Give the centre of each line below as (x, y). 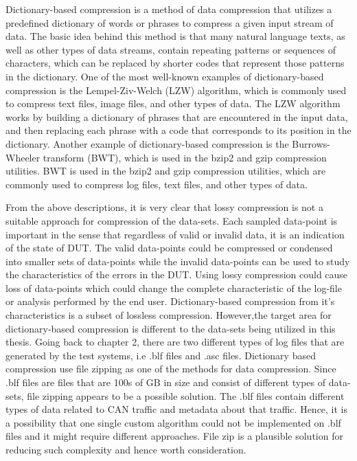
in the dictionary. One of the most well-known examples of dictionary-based (165, 76)
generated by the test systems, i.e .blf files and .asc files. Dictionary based (161, 355)
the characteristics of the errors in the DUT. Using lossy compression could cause (177, 274)
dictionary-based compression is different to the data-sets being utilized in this (171, 328)
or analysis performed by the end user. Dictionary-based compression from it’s (170, 301)
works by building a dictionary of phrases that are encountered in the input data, (177, 116)
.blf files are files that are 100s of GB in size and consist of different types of (166, 382)
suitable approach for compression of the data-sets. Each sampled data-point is (172, 220)
